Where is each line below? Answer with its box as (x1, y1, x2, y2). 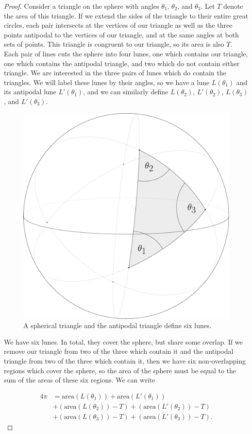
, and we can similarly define (83, 87, 168, 97)
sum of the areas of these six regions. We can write (4, 375, 155, 385)
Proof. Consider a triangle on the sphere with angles (4, 1, 159, 11)
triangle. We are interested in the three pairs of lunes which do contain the (4, 68, 226, 78)
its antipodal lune (4, 87, 56, 97)
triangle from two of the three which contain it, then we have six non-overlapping (4, 356, 246, 366)
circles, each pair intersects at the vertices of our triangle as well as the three (4, 20, 233, 30)
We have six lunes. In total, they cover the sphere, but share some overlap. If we (4, 336, 243, 347)
